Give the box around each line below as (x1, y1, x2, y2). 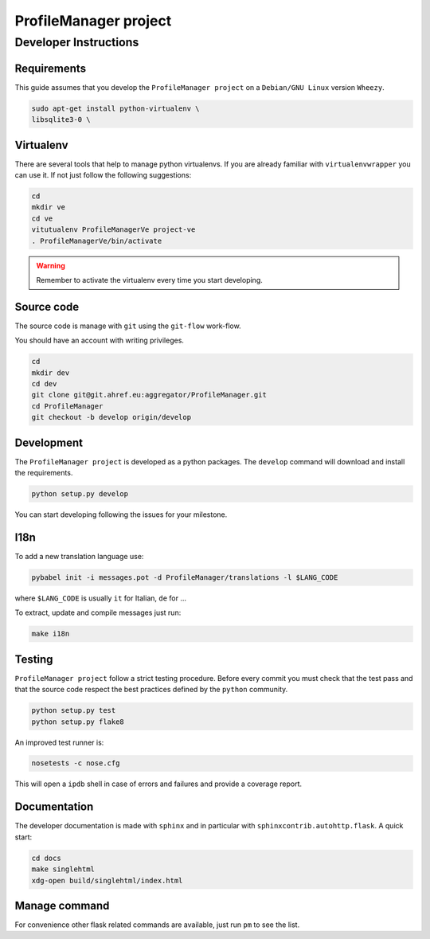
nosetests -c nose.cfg (31, 759, 120, 768)
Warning (36, 260, 65, 270)
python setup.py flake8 (31, 717, 125, 726)
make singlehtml (31, 865, 96, 874)
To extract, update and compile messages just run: (14, 608, 182, 617)
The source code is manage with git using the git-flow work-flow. (14, 321, 242, 331)
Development (14, 436, 84, 449)
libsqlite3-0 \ (31, 115, 91, 124)
